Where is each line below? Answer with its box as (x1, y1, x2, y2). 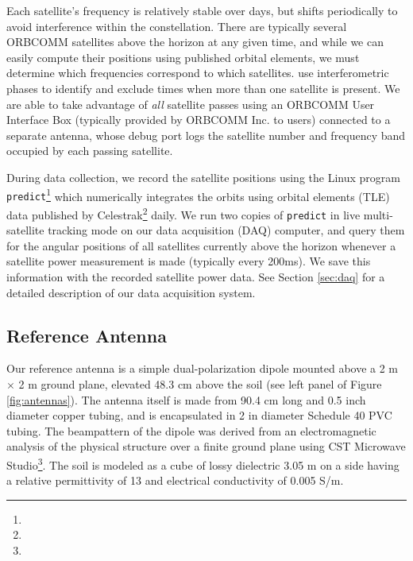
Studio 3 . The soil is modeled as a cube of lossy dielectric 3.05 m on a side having (6, 454, 399, 473)
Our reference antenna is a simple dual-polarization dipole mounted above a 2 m (6, 360, 399, 377)
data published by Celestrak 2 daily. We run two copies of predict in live (6, 203, 361, 222)
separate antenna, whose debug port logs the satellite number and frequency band (6, 126, 406, 143)
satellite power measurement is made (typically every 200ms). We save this (6, 253, 371, 269)
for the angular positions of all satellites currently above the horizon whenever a (6, 237, 396, 253)
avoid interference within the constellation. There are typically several (6, 17, 347, 34)
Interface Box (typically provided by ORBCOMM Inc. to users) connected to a (6, 111, 391, 128)
